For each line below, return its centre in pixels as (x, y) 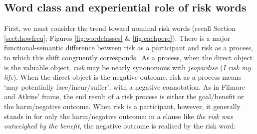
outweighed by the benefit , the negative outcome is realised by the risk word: (120, 126)
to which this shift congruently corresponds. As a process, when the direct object (128, 57)
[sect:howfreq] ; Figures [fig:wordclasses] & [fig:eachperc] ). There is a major (117, 38)
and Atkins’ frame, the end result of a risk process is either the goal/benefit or (124, 96)
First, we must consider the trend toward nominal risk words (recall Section (120, 28)
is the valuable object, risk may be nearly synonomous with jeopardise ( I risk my (128, 67)
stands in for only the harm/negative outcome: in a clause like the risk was (119, 116)
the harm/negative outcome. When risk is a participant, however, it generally (123, 106)
